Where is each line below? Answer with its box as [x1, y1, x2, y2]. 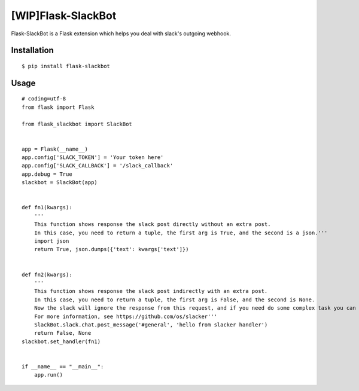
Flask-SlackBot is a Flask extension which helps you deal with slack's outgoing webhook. [11, 30, 232, 37]
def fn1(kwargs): [22, 204, 72, 211]
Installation [11, 45, 54, 56]
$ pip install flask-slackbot [22, 63, 111, 69]
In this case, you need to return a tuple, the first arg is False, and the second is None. [34, 296, 315, 303]
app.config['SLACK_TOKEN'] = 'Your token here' [22, 154, 164, 161]
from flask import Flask [22, 103, 95, 111]
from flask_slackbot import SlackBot [22, 120, 133, 127]
